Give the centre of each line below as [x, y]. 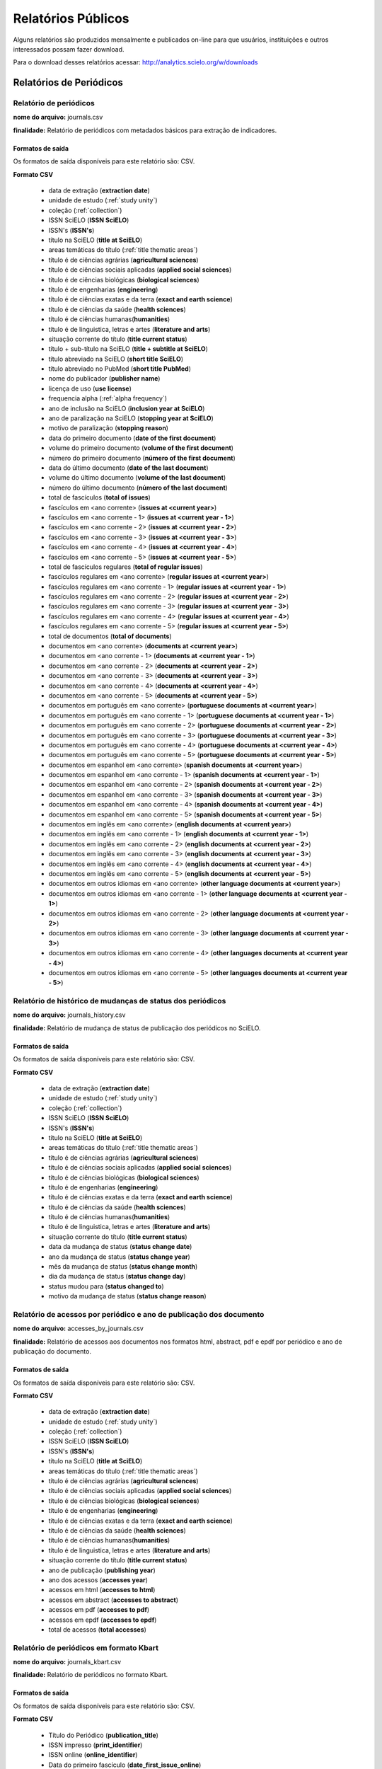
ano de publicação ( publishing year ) [102, 1570]
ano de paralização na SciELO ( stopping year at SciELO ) [131, 418]
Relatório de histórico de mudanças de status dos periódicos [120, 1001]
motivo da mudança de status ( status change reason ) [127, 1296]
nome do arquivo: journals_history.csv [69, 1015]
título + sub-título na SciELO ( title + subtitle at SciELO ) [128, 349]
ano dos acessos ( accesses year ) [98, 1580]
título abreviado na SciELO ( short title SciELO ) [116, 359]
